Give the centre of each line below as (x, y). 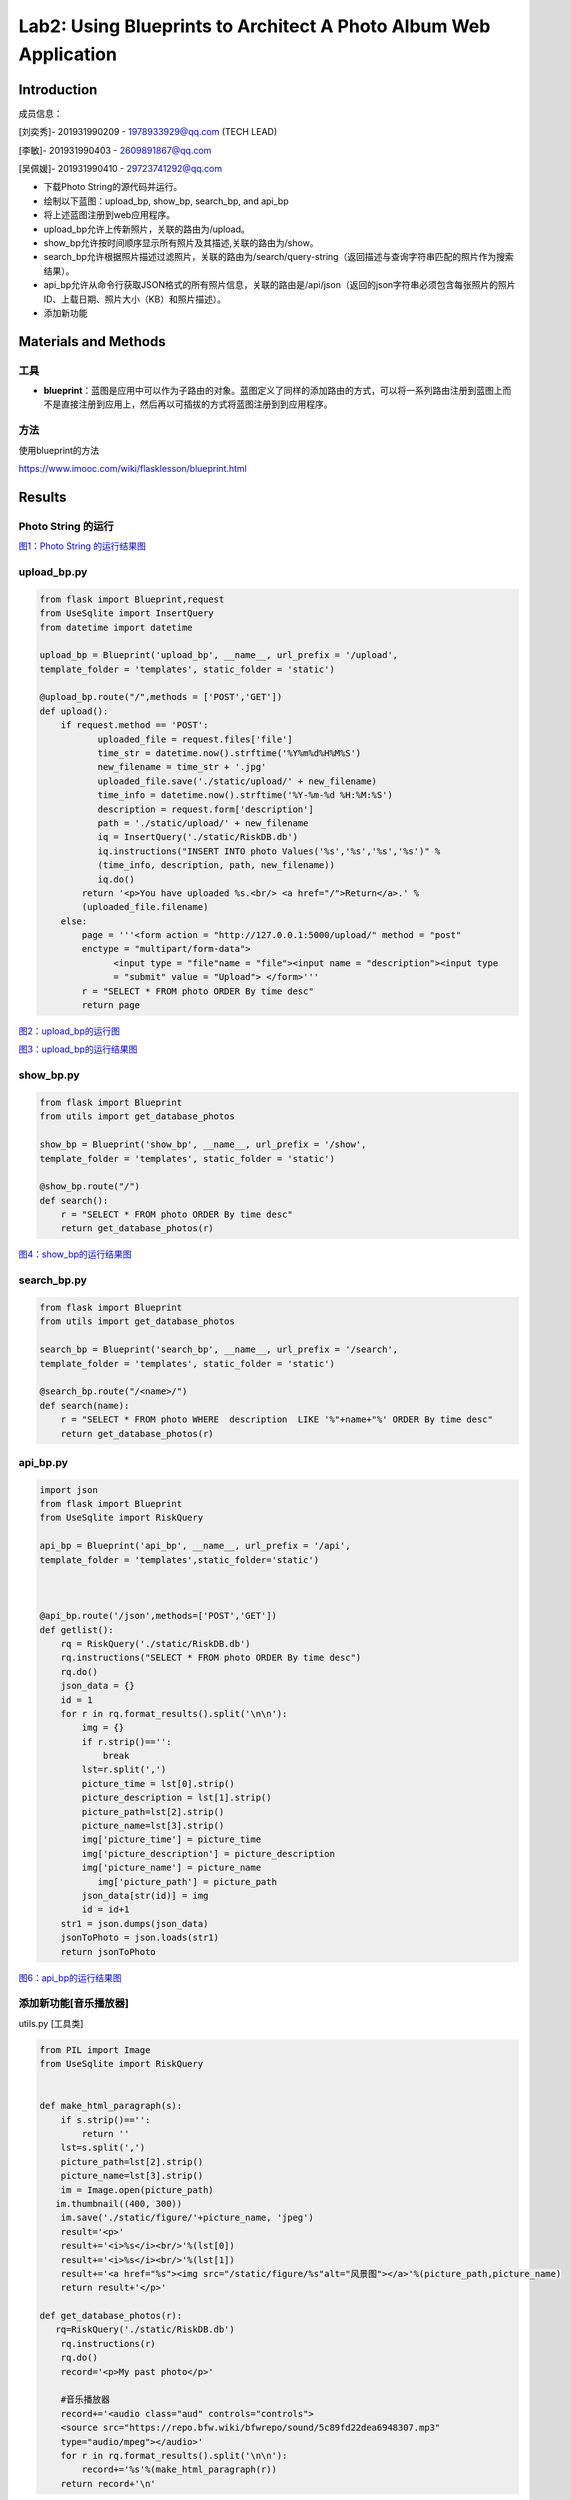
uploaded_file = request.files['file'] (195, 739)
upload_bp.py (53, 572)
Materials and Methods (92, 341)
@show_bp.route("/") (89, 1186)
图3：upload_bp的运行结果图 (78, 1049)
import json (69, 1489)
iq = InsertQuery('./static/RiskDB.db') (198, 837)
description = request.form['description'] (205, 809)
